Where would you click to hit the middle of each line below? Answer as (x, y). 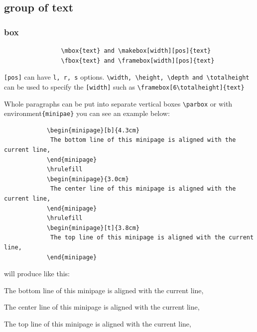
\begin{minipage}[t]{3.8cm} (93, 228)
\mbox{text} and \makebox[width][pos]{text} (136, 51)
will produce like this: (37, 274)
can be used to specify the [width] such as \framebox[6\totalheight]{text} (124, 86)
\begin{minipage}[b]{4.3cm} (93, 130)
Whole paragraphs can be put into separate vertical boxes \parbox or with (118, 103)
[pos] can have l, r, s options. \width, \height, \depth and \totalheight (127, 77)
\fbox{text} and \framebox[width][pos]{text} (138, 60)
